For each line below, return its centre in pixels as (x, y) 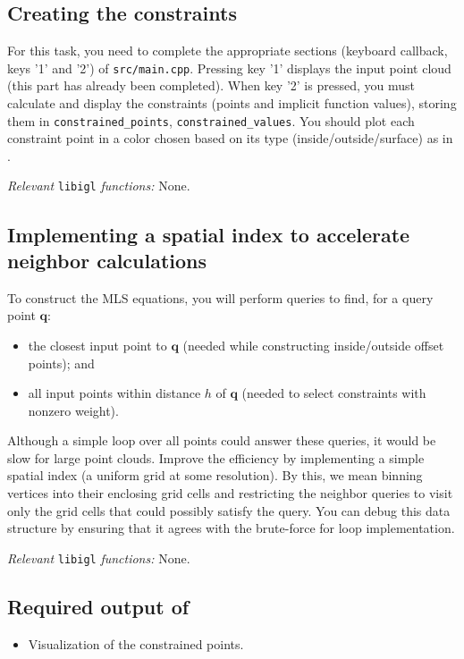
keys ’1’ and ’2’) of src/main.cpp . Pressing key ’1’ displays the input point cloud (229, 68)
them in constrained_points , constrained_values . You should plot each (211, 120)
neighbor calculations (107, 260)
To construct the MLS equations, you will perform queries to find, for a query (220, 297)
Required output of (98, 606)
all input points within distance (114, 393)
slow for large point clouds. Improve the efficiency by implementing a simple (216, 457)
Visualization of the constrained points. (136, 643)
